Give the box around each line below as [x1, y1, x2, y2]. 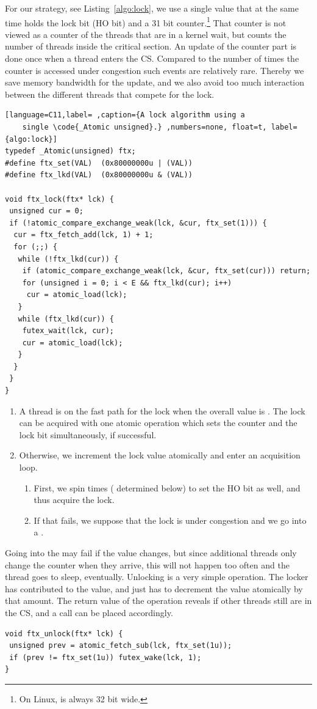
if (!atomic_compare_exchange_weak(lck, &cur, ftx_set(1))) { [9, 218, 267, 227]
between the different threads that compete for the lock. [5, 87, 215, 100]
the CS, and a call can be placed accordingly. [5, 606, 173, 619]
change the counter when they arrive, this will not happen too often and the [5, 558, 290, 571]
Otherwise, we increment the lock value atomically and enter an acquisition [19, 449, 301, 461]
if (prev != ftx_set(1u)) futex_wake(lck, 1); [9, 653, 202, 662]
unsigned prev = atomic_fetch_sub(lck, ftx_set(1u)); [9, 641, 232, 650]
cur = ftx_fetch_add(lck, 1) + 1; [13, 230, 154, 240]
